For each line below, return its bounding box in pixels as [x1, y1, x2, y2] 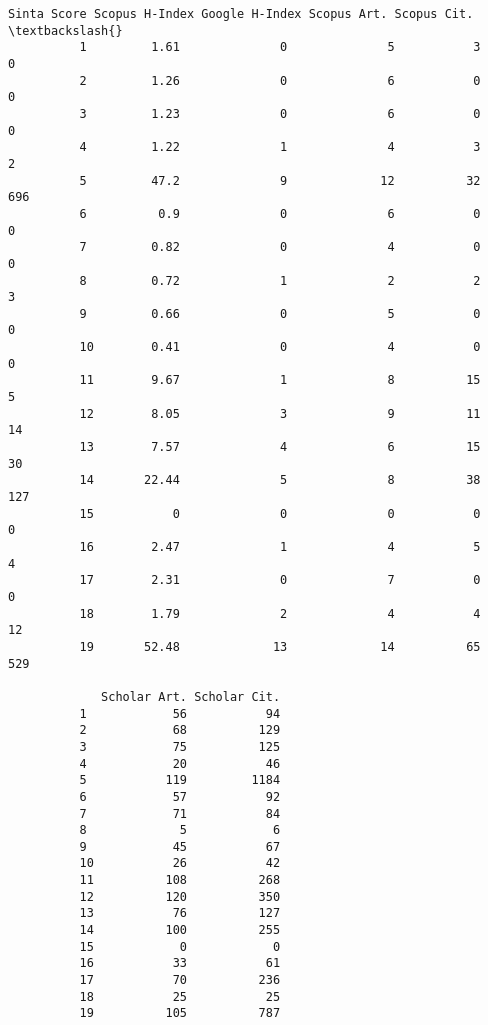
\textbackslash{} [8, 23, 123, 38]
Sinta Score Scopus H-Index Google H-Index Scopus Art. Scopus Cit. [8, 7, 474, 21]
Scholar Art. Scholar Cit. [101, 689, 281, 704]
